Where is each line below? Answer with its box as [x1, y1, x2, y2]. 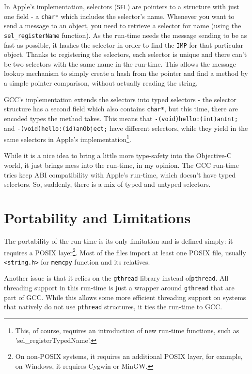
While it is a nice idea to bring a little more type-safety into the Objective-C [4, 150, 232, 160]
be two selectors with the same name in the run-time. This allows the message [4, 58, 236, 69]
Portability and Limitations [4, 207, 191, 227]
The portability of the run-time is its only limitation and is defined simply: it [4, 235, 233, 246]
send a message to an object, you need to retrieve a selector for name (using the [4, 20, 241, 31]
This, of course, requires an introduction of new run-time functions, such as [15, 325, 239, 335]
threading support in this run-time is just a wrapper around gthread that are [4, 283, 235, 293]
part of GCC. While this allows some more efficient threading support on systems [4, 292, 246, 302]
